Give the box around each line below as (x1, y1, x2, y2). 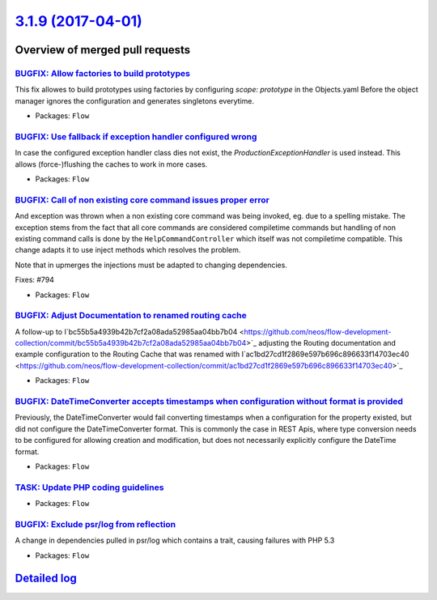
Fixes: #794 (15, 275, 54, 285)
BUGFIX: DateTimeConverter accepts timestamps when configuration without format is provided (15, 395, 404, 406)
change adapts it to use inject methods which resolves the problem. (15, 245, 241, 255)
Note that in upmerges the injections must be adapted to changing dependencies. (15, 260, 287, 270)
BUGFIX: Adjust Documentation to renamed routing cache (15, 310, 247, 321)
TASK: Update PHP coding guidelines (15, 482, 164, 493)
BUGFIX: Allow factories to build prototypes (15, 67, 190, 79)
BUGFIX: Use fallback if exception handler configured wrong (15, 130, 257, 142)
